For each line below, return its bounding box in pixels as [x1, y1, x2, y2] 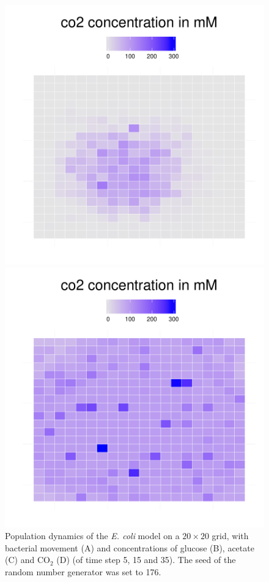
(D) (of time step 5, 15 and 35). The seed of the [56, 553, 236, 566]
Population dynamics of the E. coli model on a [5, 529, 180, 542]
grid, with [212, 529, 249, 542]
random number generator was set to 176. [5, 565, 161, 578]
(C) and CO [5, 553, 50, 566]
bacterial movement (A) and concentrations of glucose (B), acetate [5, 541, 254, 554]
